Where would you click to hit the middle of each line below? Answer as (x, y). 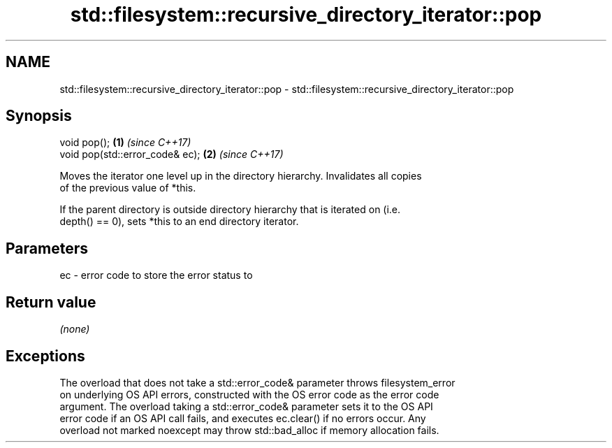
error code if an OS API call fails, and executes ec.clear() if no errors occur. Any (243, 418)
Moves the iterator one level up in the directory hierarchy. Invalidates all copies (241, 176)
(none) (75, 329)
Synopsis (39, 116)
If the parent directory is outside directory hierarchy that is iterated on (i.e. (230, 210)
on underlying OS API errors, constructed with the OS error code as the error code (249, 394)
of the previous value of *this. (128, 188)
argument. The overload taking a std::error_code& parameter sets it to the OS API (246, 406)
